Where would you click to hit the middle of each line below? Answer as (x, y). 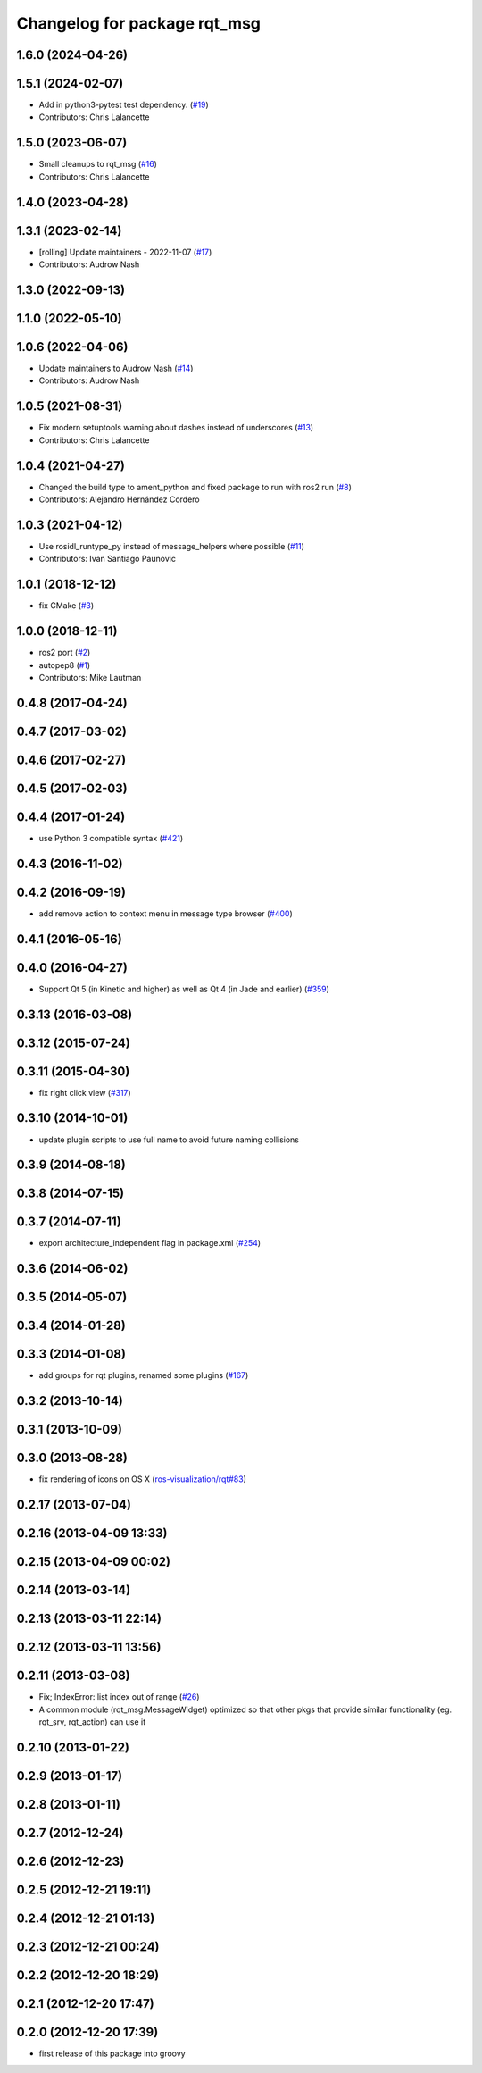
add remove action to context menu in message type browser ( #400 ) (166, 913)
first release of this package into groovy (112, 2053)
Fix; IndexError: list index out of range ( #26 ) (119, 1697)
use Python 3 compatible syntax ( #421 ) (111, 838)
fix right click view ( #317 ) (85, 1092)
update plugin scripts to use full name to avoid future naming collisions (169, 1140)
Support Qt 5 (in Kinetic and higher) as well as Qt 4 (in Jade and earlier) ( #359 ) (184, 989)
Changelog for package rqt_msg (139, 23)
